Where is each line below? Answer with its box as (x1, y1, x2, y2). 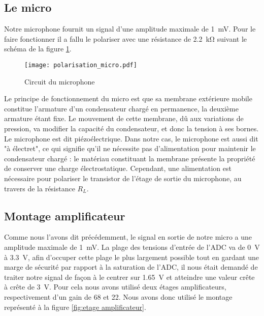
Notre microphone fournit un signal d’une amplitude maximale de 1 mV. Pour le (4, 23, 256, 34)
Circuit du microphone (24, 76, 95, 87)
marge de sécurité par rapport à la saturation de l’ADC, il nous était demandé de (4, 262, 258, 272)
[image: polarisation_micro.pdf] (24, 61, 137, 69)
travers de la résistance (4, 183, 75, 193)
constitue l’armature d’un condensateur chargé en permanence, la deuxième (4, 103, 239, 113)
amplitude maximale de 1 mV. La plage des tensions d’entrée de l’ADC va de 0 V (4, 241, 260, 252)
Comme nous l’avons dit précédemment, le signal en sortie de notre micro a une (4, 232, 252, 242)
